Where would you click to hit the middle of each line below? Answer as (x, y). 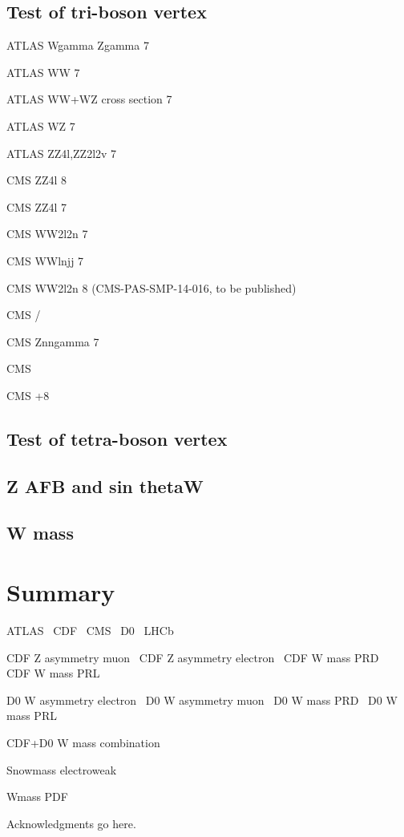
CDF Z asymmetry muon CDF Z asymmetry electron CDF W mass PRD (193, 657)
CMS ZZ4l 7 (37, 206)
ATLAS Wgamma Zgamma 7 (78, 45)
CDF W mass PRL (53, 673)
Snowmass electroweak (62, 769)
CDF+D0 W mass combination (83, 742)
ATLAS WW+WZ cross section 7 (89, 99)
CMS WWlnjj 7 (45, 260)
